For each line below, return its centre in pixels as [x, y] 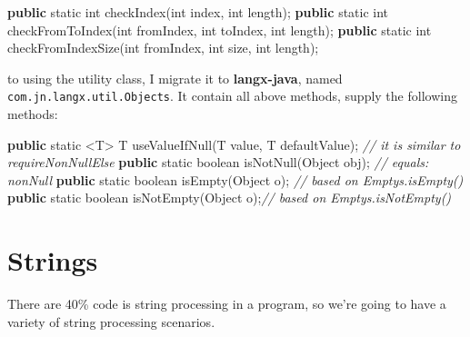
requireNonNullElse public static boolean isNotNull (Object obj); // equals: [218, 162]
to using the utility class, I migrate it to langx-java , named [175, 78]
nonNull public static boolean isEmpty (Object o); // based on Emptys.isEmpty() [235, 179]
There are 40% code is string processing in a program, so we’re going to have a [227, 304]
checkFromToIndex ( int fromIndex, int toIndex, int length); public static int [220, 30]
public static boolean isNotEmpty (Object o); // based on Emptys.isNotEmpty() [230, 198]
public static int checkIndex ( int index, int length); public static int [198, 12]
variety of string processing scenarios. [111, 321]
